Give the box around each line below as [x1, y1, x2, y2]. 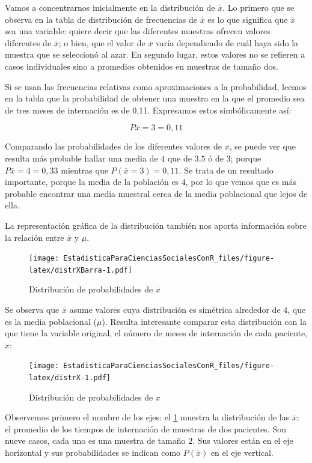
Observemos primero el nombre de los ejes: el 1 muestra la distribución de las [5, 411, 290, 423]
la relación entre [5, 231, 64, 243]
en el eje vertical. [210, 446, 274, 459]
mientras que [61, 163, 108, 176]
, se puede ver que [229, 140, 296, 153]
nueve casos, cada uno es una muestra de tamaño [5, 434, 186, 447]
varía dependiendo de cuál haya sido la [156, 36, 299, 49]
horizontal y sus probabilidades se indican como [5, 446, 181, 459]
